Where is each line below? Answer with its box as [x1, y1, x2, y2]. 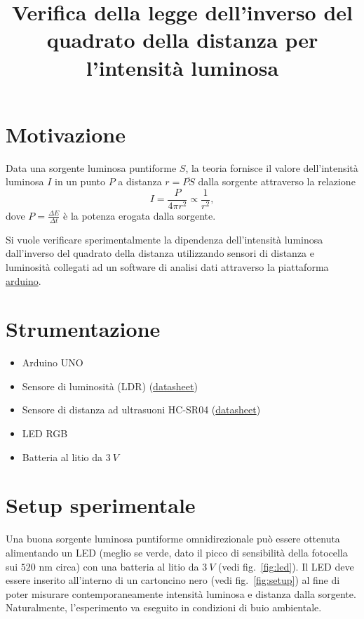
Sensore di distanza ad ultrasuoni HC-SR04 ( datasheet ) [22, 402, 261, 417]
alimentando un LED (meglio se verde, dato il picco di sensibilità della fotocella [6, 545, 348, 559]
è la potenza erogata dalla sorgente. [63, 208, 216, 222]
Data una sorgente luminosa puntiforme [6, 160, 177, 175]
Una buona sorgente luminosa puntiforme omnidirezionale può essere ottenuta [6, 531, 340, 546]
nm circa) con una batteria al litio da [39, 559, 199, 573]
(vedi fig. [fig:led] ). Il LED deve [218, 559, 354, 573]
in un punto [55, 174, 106, 189]
